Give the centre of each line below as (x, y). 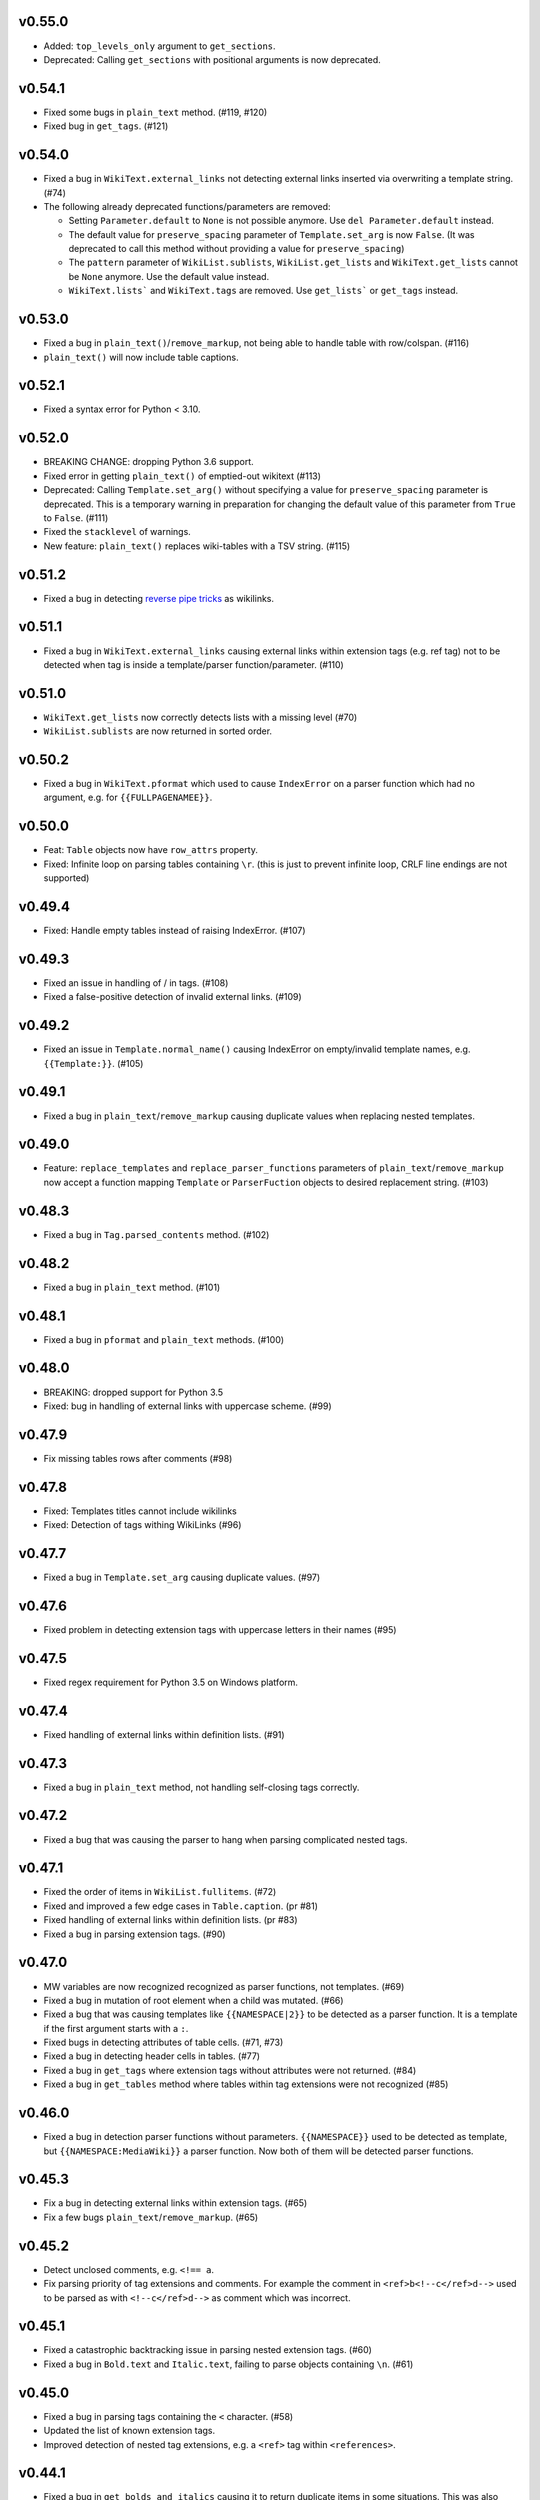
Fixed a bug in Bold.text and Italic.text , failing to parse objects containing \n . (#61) (228, 2364)
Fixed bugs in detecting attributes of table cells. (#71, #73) (163, 2042)
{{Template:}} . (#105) (93, 1063)
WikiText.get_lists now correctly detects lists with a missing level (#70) (200, 717)
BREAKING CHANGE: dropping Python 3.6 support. (148, 462)
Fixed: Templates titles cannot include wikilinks (140, 1511)
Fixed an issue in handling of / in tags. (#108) (136, 982)
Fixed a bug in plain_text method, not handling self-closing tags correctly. (201, 1787)
